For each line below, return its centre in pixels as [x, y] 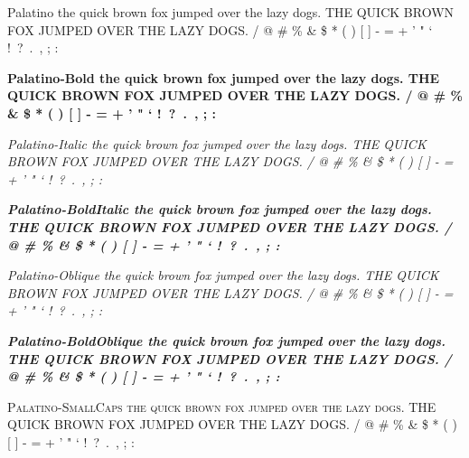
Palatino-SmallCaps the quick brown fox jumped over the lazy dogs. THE [222, 406]
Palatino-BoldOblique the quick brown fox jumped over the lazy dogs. [227, 340]
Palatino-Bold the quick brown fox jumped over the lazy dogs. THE [224, 77]
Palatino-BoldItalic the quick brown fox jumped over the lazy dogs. [220, 209]
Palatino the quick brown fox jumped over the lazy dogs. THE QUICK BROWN [231, 12]
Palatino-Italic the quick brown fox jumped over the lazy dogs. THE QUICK [217, 143]
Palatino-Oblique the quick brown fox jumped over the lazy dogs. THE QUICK [223, 275]
